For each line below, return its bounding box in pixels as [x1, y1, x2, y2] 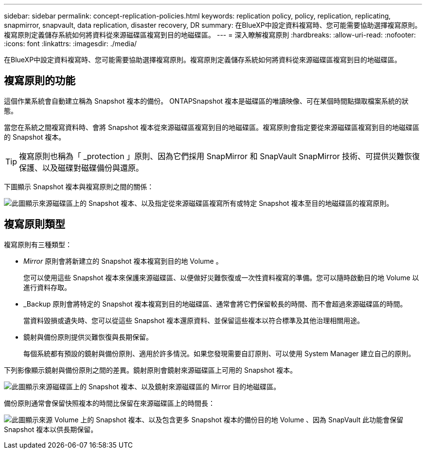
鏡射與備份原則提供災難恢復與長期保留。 [23, 332, 153, 341]
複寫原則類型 [4, 218, 65, 231]
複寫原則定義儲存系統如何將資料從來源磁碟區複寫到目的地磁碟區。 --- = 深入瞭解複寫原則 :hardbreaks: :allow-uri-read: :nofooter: [4, 31, 416, 39]
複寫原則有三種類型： [4, 240, 72, 249]
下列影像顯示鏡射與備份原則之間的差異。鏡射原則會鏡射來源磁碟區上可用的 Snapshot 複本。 [4, 365, 297, 374]
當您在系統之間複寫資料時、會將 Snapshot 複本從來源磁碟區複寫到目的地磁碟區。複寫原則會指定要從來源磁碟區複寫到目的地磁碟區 [4, 123, 420, 131]
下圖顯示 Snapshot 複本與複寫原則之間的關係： [4, 182, 154, 191]
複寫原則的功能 [4, 74, 75, 87]
